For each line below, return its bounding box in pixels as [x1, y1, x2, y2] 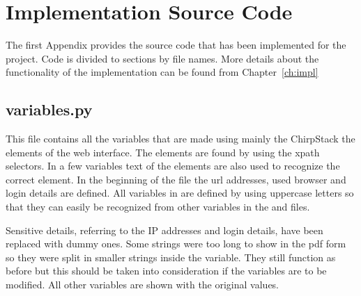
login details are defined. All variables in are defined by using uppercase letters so [6, 186, 354, 200]
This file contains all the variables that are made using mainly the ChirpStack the [6, 131, 355, 146]
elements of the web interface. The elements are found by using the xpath [6, 145, 320, 159]
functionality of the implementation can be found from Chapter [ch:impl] [6, 65, 318, 79]
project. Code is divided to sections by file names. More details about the [6, 51, 319, 65]
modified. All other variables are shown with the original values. [6, 277, 279, 292]
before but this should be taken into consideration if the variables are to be [6, 263, 327, 278]
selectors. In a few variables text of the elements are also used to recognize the [6, 158, 340, 173]
